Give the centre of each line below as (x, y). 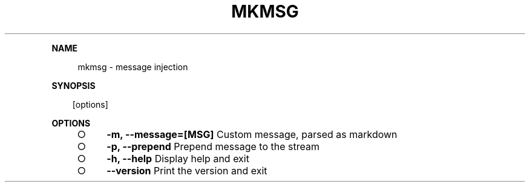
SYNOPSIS (74, 85)
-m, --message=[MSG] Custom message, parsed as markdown (252, 134)
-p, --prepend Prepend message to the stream (213, 146)
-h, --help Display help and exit (178, 158)
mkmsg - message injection (133, 67)
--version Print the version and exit (187, 170)
